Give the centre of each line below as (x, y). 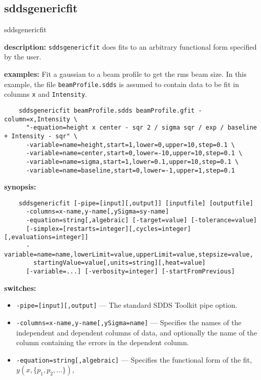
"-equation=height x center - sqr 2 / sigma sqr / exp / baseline (141, 128)
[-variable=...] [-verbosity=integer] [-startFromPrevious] (130, 272)
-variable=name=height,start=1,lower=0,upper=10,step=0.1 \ (130, 145)
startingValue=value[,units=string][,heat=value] (119, 263)
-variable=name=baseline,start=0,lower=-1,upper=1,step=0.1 (130, 170)
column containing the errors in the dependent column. (103, 342)
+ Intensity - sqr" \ (41, 136)
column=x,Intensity (37, 119)
